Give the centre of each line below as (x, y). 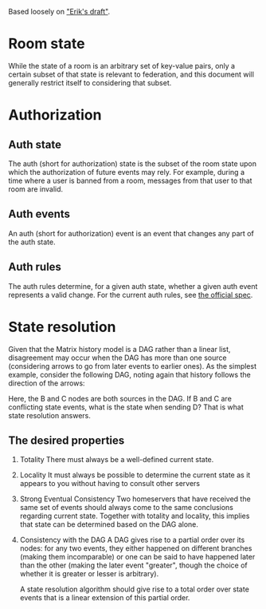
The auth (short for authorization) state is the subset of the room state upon (133, 164)
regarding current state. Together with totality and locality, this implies (135, 516)
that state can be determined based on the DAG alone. (109, 524)
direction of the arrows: (47, 383)
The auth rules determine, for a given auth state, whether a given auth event (133, 286)
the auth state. (32, 242)
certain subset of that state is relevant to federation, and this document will (131, 74)
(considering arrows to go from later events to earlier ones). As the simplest (133, 366)
